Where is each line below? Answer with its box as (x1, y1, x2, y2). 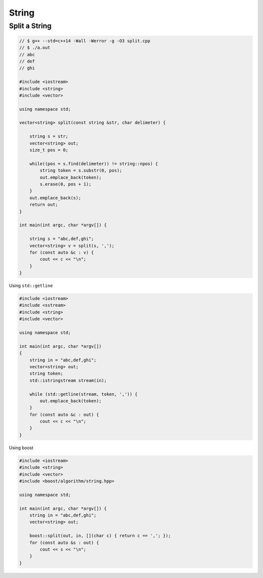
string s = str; (29, 134, 68, 139)
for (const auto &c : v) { (29, 249, 94, 255)
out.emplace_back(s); (29, 195, 81, 200)
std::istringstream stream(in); (29, 378, 107, 383)
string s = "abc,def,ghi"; (29, 236, 94, 241)
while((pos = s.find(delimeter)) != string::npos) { (29, 161, 158, 166)
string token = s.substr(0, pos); (39, 168, 122, 173)
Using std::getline (9, 283, 53, 289)
